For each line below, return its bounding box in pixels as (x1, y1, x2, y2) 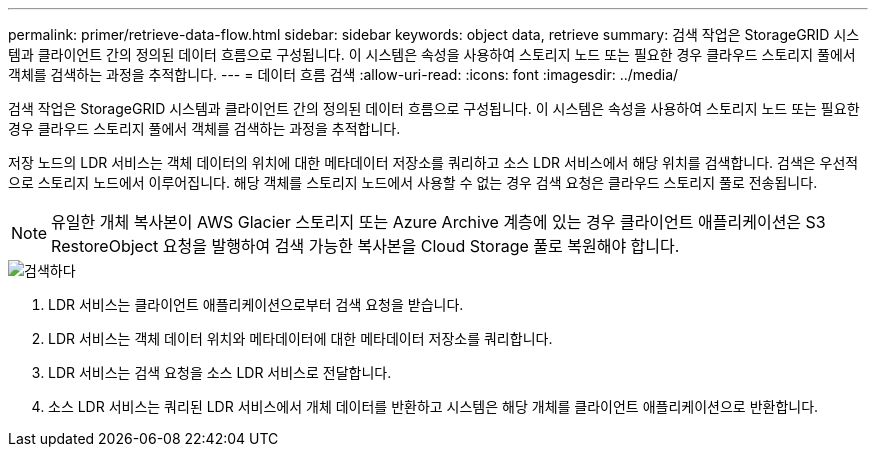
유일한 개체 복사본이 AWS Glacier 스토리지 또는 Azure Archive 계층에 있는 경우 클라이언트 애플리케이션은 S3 (51, 212, 826, 232)
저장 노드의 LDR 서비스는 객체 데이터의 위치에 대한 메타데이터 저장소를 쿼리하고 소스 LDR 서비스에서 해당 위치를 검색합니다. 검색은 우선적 (8, 154, 859, 171)
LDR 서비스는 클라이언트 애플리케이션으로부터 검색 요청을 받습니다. (48, 296, 464, 313)
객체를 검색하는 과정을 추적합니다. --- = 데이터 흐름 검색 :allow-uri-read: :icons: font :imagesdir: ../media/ (8, 66, 679, 83)
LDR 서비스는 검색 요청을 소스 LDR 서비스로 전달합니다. (48, 364, 392, 381)
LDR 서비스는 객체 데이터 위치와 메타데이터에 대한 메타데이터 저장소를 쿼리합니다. (48, 330, 553, 347)
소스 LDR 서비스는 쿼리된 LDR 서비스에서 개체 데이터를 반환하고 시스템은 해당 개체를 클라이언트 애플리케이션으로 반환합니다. (48, 398, 819, 415)
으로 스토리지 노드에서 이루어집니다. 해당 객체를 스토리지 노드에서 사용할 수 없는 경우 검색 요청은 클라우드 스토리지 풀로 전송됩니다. (8, 174, 818, 191)
